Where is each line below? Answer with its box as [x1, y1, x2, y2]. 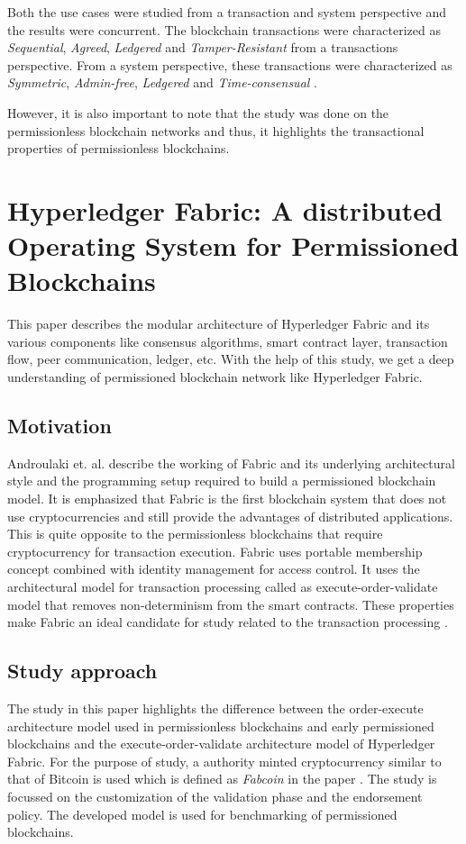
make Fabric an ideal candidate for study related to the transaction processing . [7, 613, 448, 631]
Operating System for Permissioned [7, 227, 460, 264]
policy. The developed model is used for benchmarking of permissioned [7, 804, 397, 823]
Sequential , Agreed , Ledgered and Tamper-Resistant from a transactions [7, 38, 398, 57]
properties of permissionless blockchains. [7, 139, 230, 158]
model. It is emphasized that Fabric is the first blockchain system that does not [7, 489, 447, 508]
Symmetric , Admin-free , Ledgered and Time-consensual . [7, 73, 317, 92]
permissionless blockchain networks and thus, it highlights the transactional [7, 121, 425, 140]
